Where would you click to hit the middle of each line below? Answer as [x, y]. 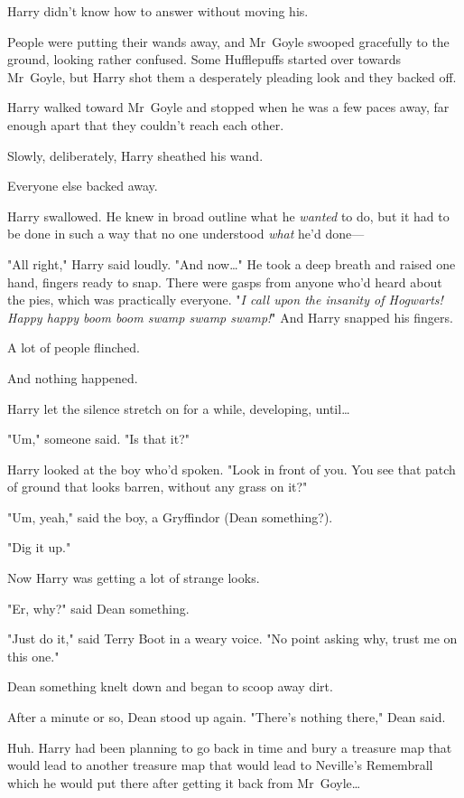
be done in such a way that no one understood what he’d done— [186, 234]
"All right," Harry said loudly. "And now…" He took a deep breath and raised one [232, 263]
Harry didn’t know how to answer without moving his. [158, 11]
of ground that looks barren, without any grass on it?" [158, 487]
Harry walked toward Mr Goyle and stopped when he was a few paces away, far [228, 107]
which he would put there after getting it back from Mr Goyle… [184, 782]
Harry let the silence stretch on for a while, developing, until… [179, 408]
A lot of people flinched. [74, 347]
